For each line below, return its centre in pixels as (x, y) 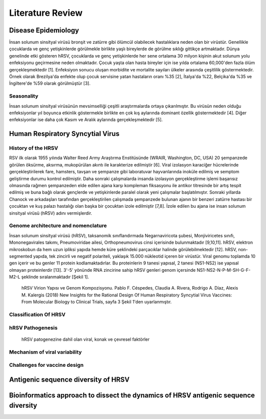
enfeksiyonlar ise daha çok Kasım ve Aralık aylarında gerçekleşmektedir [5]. (86, 120)
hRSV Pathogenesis (33, 327)
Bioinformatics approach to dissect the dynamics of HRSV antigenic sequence (132, 395)
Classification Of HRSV (37, 315)
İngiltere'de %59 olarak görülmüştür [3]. (50, 83)
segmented (21, 256)
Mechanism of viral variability (46, 352)
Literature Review (46, 13)
